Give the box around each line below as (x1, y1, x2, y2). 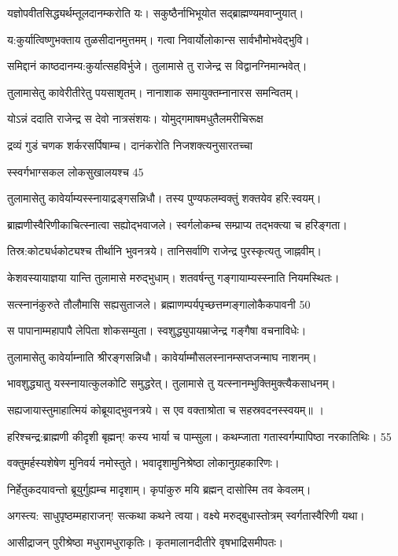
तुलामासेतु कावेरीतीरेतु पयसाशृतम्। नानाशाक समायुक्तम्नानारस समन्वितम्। (7, 83, 300, 100)
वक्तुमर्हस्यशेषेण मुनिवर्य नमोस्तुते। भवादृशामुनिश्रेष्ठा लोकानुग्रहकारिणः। (7, 454, 280, 471)
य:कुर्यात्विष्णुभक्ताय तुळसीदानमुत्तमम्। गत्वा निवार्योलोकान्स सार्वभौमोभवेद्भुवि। (7, 31, 310, 47)
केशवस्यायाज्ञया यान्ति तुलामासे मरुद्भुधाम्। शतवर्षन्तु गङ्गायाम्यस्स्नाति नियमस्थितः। (7, 269, 340, 285)
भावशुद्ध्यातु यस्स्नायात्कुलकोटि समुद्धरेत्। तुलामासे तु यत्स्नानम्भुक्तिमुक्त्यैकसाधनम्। (7, 375, 336, 391)
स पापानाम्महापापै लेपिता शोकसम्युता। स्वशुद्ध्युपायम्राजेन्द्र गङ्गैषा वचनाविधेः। (7, 322, 307, 339)
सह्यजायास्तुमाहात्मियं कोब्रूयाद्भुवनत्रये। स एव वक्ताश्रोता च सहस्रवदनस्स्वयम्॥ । (7, 401, 324, 417)
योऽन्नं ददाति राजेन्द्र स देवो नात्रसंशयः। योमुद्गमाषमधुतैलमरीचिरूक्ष (7, 110, 263, 127)
